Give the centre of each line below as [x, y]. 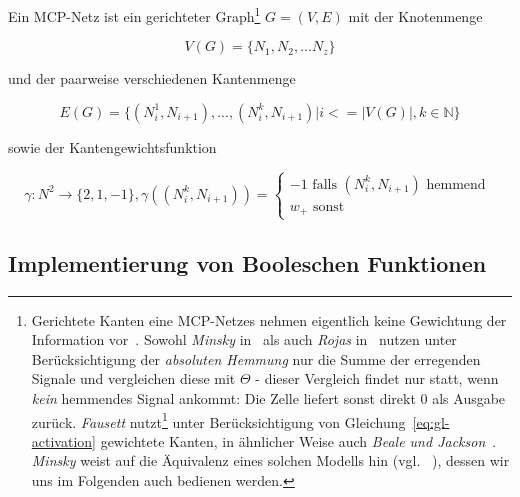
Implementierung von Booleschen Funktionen [247, 262]
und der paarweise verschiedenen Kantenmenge [152, 78]
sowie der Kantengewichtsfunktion [112, 146]
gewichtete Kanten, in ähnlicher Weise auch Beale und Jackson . [298, 440]
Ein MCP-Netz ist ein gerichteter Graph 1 [134, 14]
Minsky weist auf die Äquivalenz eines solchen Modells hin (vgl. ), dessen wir [270, 460]
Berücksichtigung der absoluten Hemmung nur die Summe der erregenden [256, 358]
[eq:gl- [431, 421]
